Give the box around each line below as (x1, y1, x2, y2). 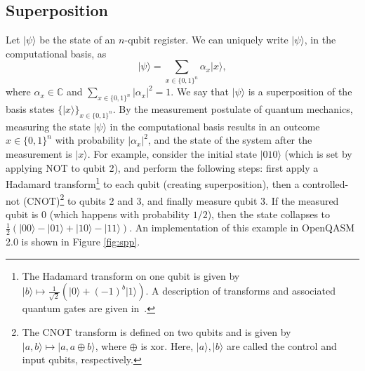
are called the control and (226, 338, 337, 353)
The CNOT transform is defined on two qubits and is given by (22, 324, 291, 339)
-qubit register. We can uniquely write (124, 32, 288, 47)
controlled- (303, 176, 349, 191)
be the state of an (39, 32, 116, 47)
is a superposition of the (248, 84, 352, 99)
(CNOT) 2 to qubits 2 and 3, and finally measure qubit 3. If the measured (22, 191, 339, 208)
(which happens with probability (49, 206, 190, 221)
